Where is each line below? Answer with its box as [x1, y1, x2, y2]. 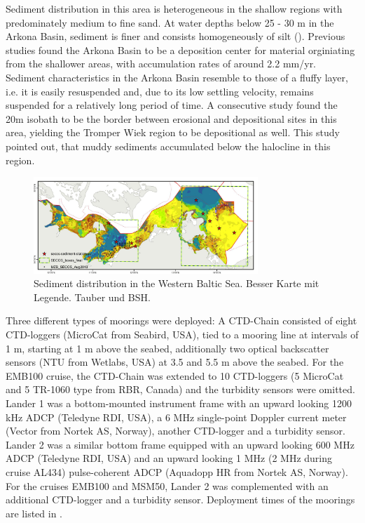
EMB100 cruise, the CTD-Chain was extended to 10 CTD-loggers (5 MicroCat [6, 368, 344, 383]
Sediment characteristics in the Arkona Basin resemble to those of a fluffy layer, [6, 69, 348, 84]
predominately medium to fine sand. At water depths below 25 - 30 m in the [6, 15, 334, 29]
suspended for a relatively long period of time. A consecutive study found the [6, 98, 338, 112]
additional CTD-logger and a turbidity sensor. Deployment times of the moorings [6, 492, 355, 507]
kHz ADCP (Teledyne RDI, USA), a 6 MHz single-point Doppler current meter [6, 409, 347, 424]
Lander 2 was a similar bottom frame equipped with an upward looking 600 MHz [6, 437, 354, 451]
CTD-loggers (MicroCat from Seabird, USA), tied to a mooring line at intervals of [6, 326, 359, 341]
